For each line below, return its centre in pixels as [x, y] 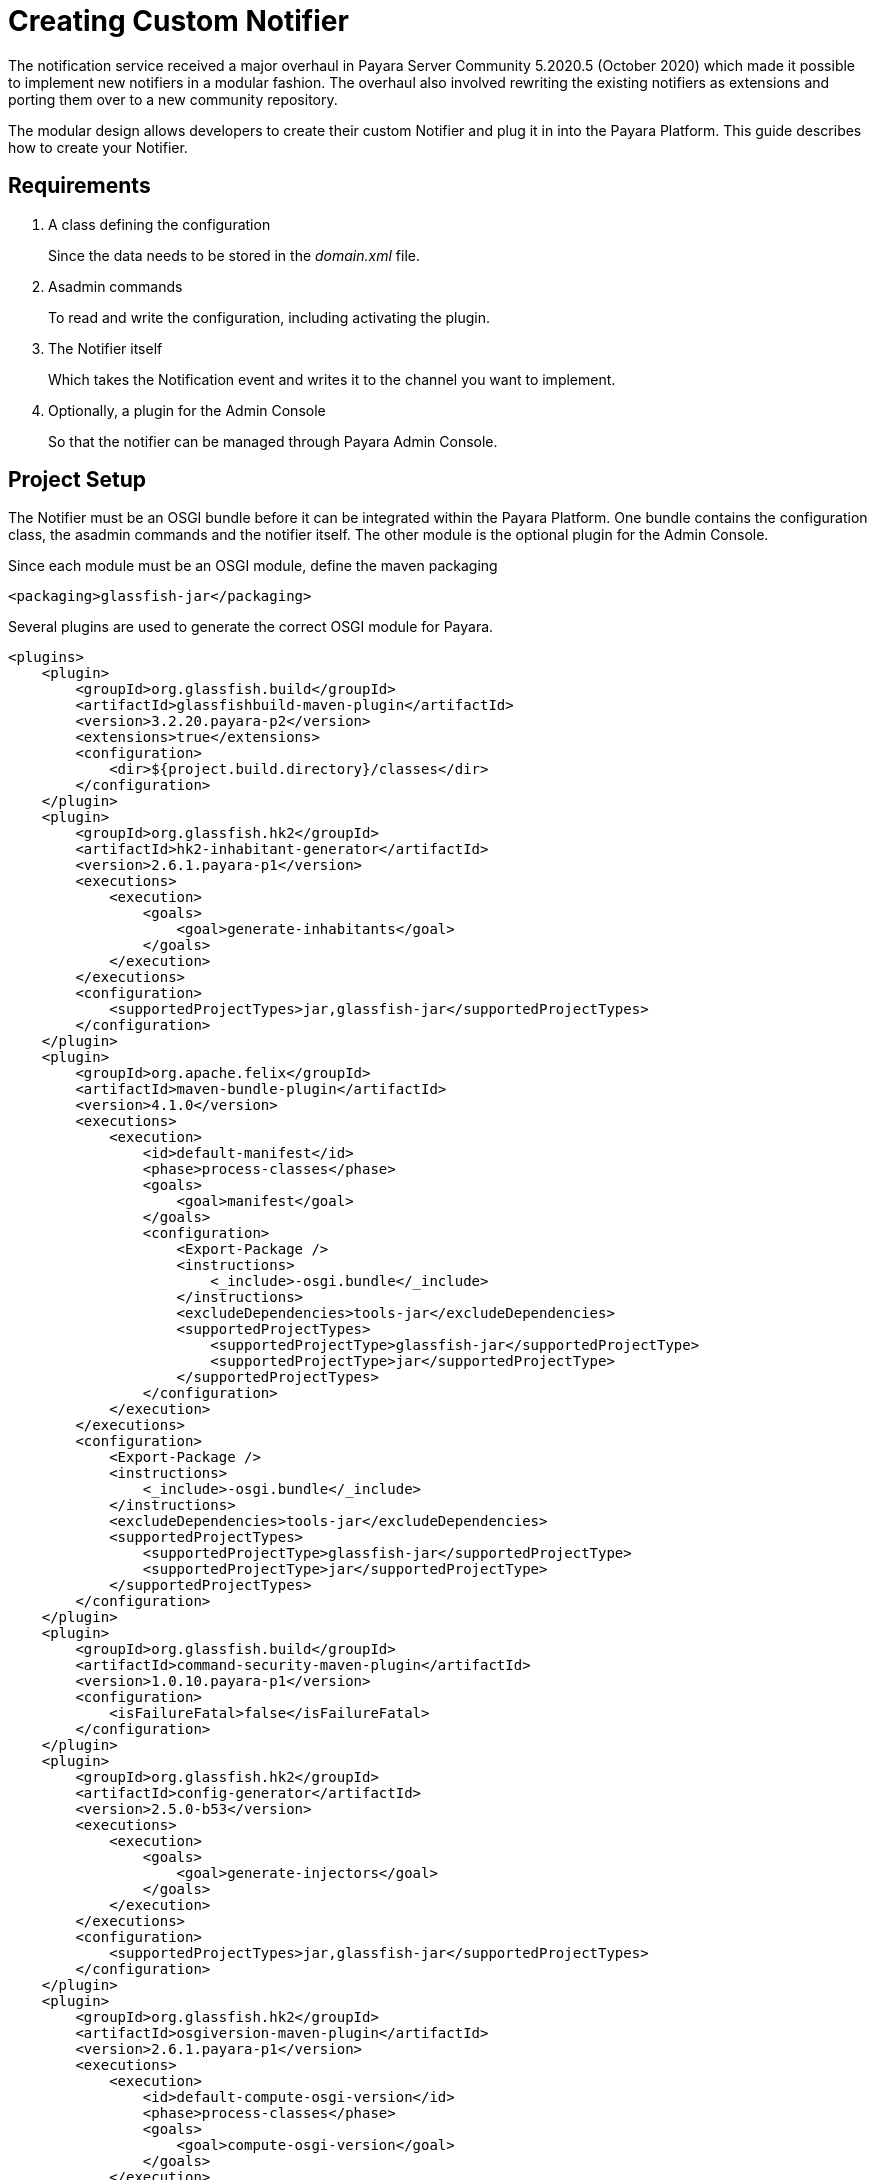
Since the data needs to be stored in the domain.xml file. [234, 255]
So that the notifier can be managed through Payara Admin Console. [273, 441]
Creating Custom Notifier [178, 21]
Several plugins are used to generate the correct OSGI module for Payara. [251, 627]
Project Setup [77, 480]
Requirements [79, 186]
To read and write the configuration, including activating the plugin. [269, 317]
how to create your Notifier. [98, 147]
